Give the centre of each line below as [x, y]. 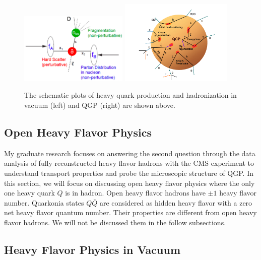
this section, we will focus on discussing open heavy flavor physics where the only [129, 183]
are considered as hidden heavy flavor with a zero [176, 202]
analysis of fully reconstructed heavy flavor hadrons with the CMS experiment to [129, 163]
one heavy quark [29, 193]
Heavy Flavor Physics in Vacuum [92, 249]
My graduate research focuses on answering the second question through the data [130, 153]
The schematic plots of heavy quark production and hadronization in [130, 95]
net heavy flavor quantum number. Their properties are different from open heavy [130, 212]
